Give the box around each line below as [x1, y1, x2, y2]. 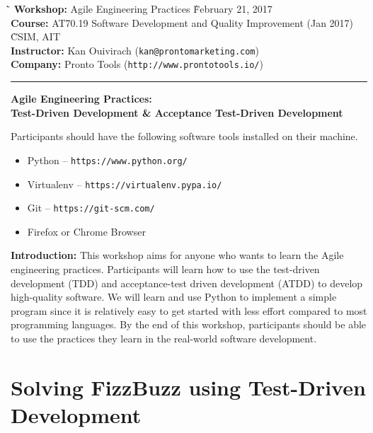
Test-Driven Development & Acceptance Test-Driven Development [11, 105, 343, 120]
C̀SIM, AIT [11, 29, 60, 44]
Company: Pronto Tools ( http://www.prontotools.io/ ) [11, 57, 263, 71]
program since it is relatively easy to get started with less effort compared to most [11, 303, 367, 318]
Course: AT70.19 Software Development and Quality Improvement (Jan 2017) [11, 15, 354, 30]
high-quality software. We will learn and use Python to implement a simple [11, 289, 337, 304]
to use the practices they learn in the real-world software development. [11, 331, 317, 345]
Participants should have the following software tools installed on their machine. [11, 129, 358, 144]
